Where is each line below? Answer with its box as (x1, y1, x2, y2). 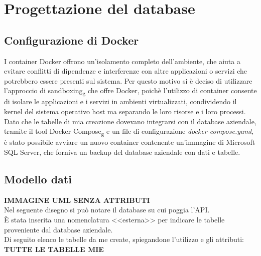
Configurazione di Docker (4, 32, 139, 48)
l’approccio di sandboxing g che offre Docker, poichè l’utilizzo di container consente (4, 85, 257, 97)
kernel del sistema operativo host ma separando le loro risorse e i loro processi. (4, 106, 246, 117)
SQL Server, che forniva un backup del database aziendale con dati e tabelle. (4, 146, 240, 157)
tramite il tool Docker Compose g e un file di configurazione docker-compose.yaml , (4, 126, 254, 138)
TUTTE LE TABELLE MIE (4, 243, 104, 254)
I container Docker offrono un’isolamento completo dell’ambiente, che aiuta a (4, 56, 240, 66)
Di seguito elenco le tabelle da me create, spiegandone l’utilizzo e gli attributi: (4, 234, 244, 244)
